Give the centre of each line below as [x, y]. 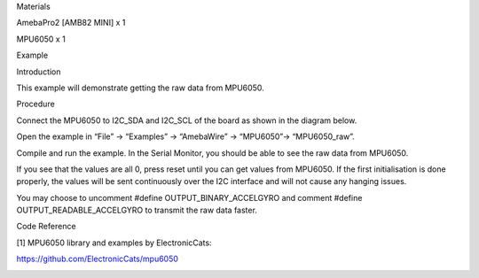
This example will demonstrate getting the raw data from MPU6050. [141, 88]
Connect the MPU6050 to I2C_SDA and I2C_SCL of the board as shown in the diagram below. [187, 120]
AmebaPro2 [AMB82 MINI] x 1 [71, 23]
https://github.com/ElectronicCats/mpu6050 [98, 259]
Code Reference [46, 227]
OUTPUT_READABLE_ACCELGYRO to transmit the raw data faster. [137, 210]
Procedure [35, 104]
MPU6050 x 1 [41, 39]
